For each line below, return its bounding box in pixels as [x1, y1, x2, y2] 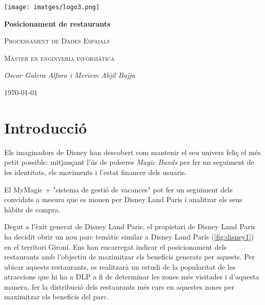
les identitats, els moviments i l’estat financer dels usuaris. [4, 166, 187, 177]
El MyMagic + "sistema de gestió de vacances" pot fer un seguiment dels [4, 184, 233, 194]
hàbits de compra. [4, 204, 60, 214]
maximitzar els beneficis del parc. [4, 291, 109, 302]
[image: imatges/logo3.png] [4, 4, 100, 11]
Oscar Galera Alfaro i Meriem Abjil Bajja [4, 70, 135, 80]
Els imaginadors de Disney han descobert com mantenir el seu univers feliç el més [4, 146, 261, 157]
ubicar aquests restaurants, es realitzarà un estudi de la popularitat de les [4, 261, 236, 272]
